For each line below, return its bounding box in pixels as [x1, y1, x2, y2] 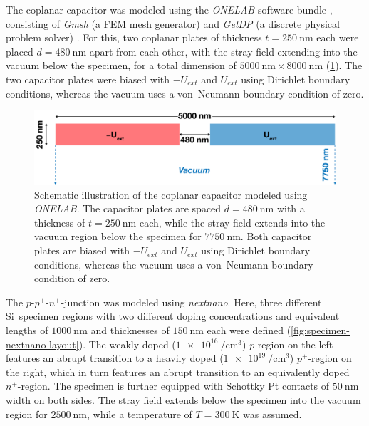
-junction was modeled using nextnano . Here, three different [61, 294, 322, 309]
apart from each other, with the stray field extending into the [89, 43, 358, 58]
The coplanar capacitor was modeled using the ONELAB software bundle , [6, 2, 333, 16]
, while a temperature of [87, 406, 192, 421]
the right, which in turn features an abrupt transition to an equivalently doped [6, 364, 350, 379]
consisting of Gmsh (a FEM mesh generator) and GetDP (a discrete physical [6, 16, 340, 31]
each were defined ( [207, 323, 291, 338]
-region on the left [254, 336, 333, 351]
